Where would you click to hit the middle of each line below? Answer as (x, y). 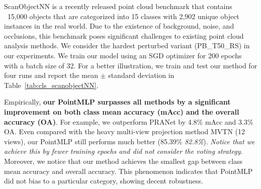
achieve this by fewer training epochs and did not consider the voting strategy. (123, 151)
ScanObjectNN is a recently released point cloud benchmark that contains (118, 6)
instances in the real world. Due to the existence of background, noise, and (119, 26)
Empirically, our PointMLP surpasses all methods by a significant (117, 102)
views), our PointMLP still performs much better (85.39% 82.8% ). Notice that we (129, 141)
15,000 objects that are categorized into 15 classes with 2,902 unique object (123, 16)
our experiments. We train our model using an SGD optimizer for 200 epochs (123, 55)
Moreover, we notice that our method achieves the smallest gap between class (123, 161)
